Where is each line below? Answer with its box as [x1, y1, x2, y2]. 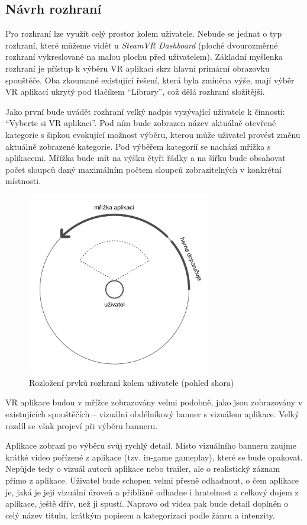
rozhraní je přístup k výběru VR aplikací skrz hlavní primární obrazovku [5, 62, 270, 74]
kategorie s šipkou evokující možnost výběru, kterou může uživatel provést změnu [5, 128, 300, 140]
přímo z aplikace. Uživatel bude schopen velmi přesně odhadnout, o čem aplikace [5, 474, 299, 487]
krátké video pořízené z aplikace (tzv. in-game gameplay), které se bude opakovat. [5, 450, 303, 463]
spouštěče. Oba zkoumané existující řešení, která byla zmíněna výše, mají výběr [5, 73, 295, 86]
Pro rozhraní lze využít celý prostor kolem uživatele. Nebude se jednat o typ [5, 27, 282, 40]
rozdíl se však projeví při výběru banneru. [5, 419, 158, 431]
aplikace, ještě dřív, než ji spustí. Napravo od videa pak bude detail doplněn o [5, 497, 289, 510]
